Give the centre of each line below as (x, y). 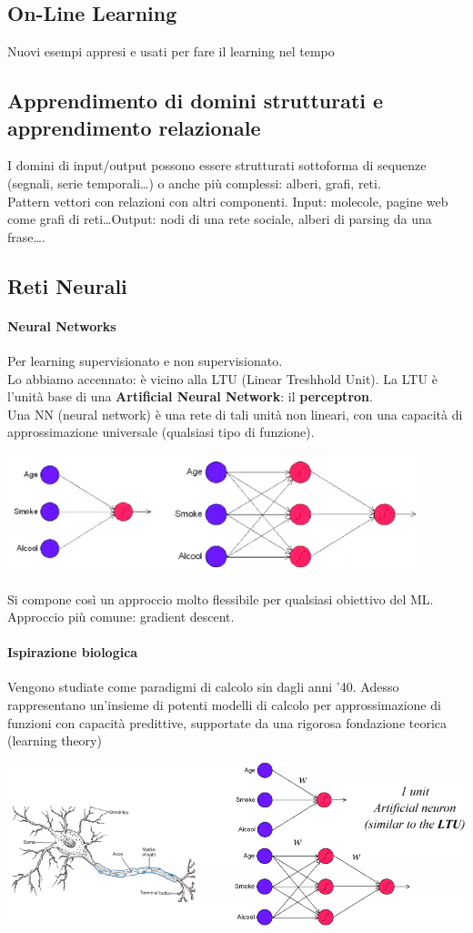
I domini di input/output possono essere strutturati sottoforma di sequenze (217, 165)
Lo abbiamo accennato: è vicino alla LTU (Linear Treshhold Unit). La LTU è (222, 378)
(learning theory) (55, 740)
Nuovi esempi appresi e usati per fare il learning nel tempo (171, 51)
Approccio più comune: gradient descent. (121, 617)
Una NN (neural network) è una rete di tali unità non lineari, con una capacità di (235, 414)
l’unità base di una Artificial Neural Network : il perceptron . (190, 396)
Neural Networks (62, 325)
